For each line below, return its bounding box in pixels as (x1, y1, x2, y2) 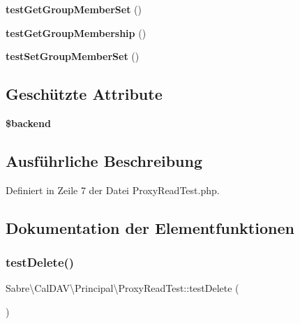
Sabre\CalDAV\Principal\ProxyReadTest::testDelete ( (6, 281, 239, 295)
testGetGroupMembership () (6, 25, 147, 40)
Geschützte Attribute (6, 83, 163, 105)
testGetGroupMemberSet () (6, 2, 142, 16)
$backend (6, 115, 51, 130)
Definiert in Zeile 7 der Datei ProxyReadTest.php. (6, 182, 220, 197)
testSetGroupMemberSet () (6, 49, 140, 64)
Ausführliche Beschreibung (6, 149, 202, 171)
